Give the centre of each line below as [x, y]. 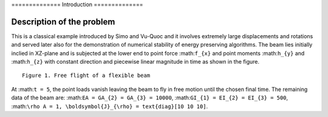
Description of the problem [63, 22]
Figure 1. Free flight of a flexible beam [86, 75]
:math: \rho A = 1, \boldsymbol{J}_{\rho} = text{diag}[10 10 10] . [110, 106]
